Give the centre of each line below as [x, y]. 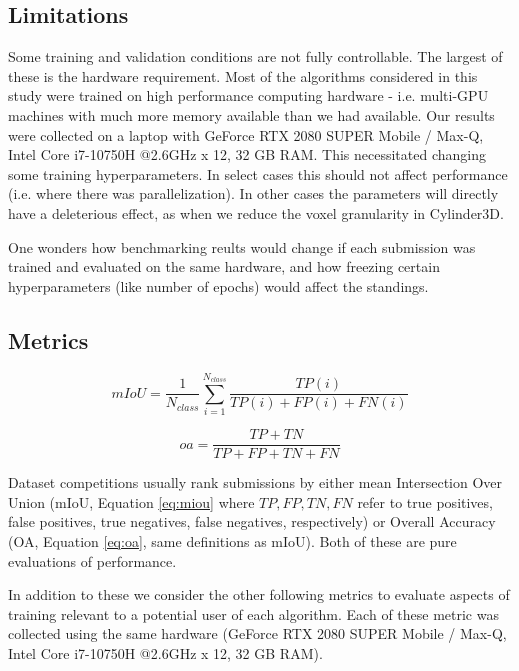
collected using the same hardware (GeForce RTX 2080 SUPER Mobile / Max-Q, [257, 633]
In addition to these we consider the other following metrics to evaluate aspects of [259, 594]
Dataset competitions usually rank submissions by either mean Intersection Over [255, 482]
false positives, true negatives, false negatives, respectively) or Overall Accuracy [252, 521]
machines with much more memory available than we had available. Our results [251, 114]
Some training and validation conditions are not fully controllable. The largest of [255, 56]
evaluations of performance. [92, 560]
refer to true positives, [425, 501]
